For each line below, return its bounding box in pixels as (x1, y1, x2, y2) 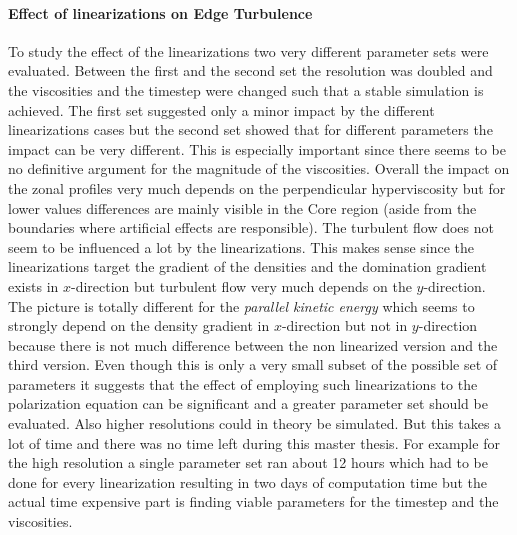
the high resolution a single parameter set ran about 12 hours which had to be (8, 452, 489, 473)
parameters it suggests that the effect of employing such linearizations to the (8, 373, 478, 394)
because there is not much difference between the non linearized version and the (8, 334, 498, 355)
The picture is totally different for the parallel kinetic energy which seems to (8, 295, 475, 316)
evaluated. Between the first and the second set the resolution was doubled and (8, 60, 493, 81)
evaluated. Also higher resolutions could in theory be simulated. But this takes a (8, 413, 502, 434)
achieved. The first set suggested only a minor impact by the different (8, 99, 435, 120)
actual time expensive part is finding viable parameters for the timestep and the (8, 491, 499, 512)
